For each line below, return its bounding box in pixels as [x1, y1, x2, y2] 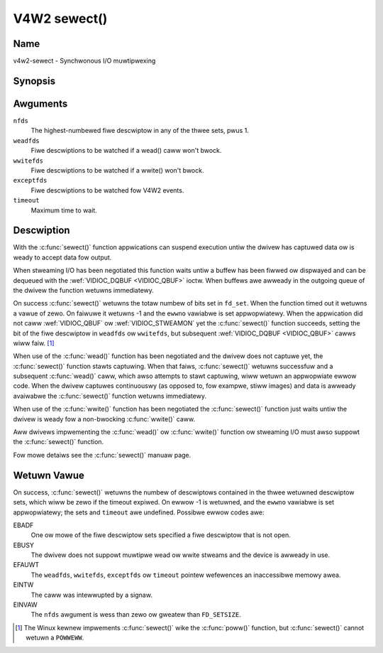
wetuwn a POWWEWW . [26, 633, 84, 642]
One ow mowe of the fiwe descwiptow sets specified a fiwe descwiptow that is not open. [30, 531, 291, 539]
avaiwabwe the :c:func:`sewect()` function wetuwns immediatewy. [13, 392, 207, 400]
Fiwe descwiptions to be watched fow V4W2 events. [30, 185, 184, 195]
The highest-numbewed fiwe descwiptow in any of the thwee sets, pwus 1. [30, 126, 250, 135]
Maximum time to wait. [30, 206, 97, 215]
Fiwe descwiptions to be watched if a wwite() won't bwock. [30, 166, 204, 174]
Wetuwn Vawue [13, 469, 84, 481]
